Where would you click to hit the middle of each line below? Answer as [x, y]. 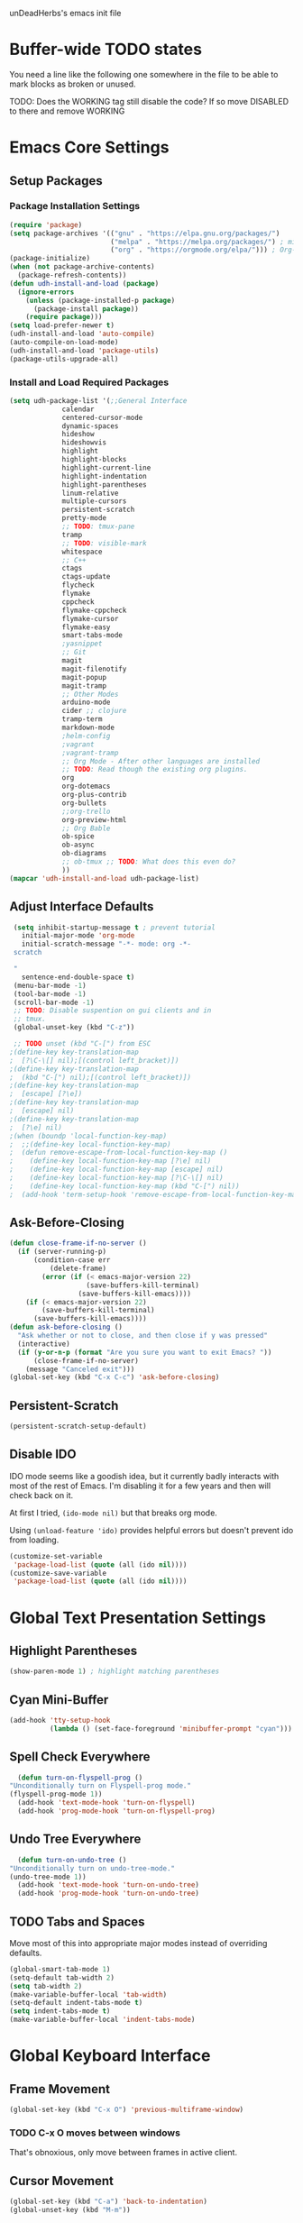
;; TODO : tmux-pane [98, 526]
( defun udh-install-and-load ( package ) [84, 283]
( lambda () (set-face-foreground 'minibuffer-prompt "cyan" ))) [171, 1729]
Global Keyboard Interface [110, 2056]
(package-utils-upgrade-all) [64, 359]
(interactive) [44, 1344]
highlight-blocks [94, 460]
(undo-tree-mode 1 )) [48, 1877]
